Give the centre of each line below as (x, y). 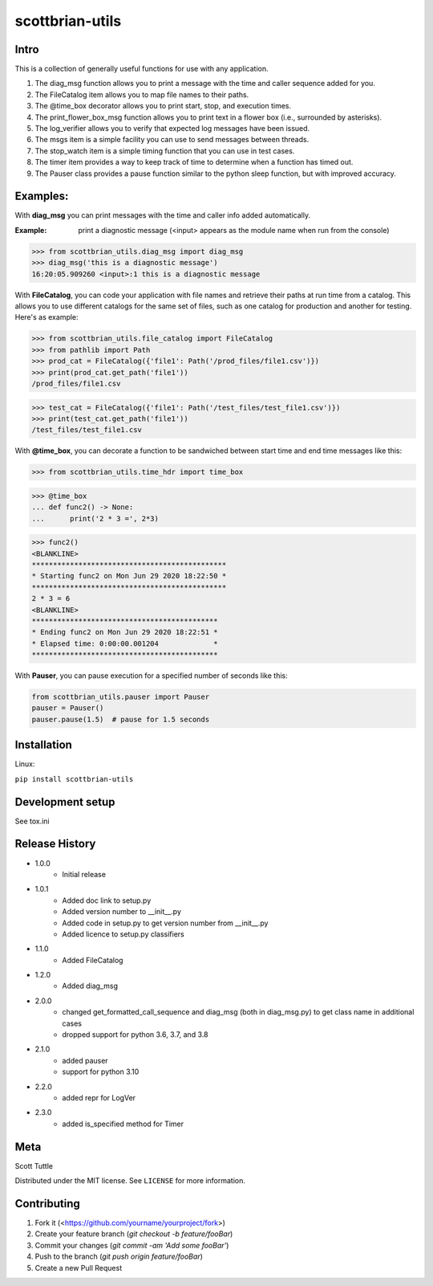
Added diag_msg (90, 986)
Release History (55, 844)
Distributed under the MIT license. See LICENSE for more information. (130, 1181)
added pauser (85, 1060)
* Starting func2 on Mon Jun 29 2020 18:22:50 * (129, 576)
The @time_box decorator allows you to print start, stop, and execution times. (163, 106)
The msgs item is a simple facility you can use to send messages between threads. (172, 140)
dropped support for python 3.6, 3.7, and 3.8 (135, 1035)
